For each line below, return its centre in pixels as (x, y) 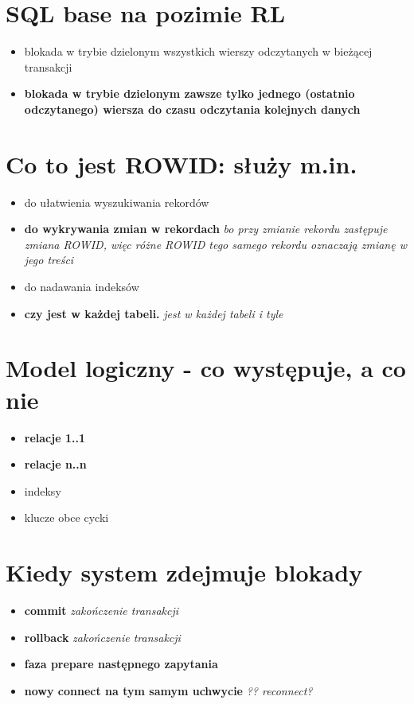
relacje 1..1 (55, 437)
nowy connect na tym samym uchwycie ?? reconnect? (168, 690)
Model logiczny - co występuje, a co (206, 368)
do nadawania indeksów (82, 286)
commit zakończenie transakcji (102, 610)
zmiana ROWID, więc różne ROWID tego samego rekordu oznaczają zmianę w (215, 244)
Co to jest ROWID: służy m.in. (182, 163)
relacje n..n (55, 464)
